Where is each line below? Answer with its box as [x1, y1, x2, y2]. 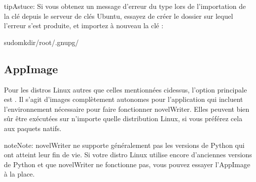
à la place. [4, 169, 35, 179]
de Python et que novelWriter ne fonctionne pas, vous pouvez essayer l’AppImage [4, 159, 251, 169]
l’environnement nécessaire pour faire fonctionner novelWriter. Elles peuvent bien [4, 103, 250, 114]
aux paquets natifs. [4, 123, 62, 133]
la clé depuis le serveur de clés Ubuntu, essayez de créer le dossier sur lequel [4, 10, 233, 21]
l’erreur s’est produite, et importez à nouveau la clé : [4, 20, 164, 31]
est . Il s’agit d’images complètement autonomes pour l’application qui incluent [4, 94, 243, 104]
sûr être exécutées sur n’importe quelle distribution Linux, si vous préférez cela [4, 113, 243, 124]
